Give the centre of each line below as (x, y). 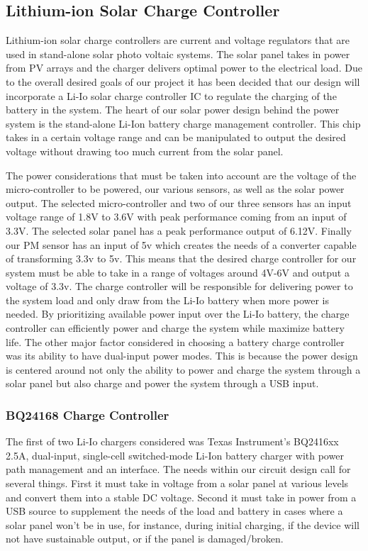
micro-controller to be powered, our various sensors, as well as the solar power (175, 189)
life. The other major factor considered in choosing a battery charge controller (175, 341)
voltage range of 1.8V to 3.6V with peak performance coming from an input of (176, 217)
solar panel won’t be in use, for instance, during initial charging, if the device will (183, 524)
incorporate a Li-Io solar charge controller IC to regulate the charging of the (171, 95)
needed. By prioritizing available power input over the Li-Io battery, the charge (178, 314)
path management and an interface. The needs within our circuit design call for (178, 469)
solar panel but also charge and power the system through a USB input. (162, 383)
